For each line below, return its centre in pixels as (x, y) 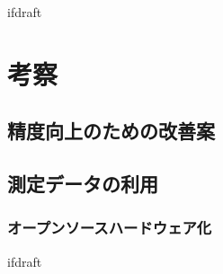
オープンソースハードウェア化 (110, 228)
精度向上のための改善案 (111, 131)
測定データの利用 (83, 184)
